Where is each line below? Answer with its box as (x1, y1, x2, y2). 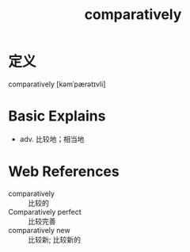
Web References (8, 162, 120, 181)
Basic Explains (8, 107, 106, 125)
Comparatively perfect (8, 207, 82, 216)
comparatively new (8, 225, 70, 235)
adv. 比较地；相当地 (19, 134, 85, 143)
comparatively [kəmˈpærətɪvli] (8, 79, 106, 89)
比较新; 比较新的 (28, 235, 82, 244)
